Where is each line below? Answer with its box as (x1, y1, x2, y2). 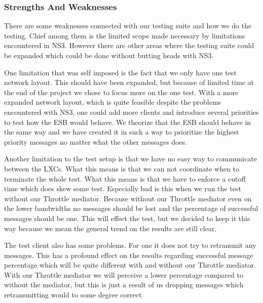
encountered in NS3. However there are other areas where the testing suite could (4, 40, 254, 51)
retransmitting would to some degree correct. (4, 289, 144, 300)
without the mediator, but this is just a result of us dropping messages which (4, 279, 244, 290)
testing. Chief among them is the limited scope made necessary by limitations (4, 30, 245, 40)
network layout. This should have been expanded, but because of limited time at (4, 77, 254, 88)
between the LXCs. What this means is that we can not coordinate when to (4, 163, 240, 174)
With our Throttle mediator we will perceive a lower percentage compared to (4, 269, 243, 280)
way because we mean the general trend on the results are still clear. (4, 223, 217, 233)
